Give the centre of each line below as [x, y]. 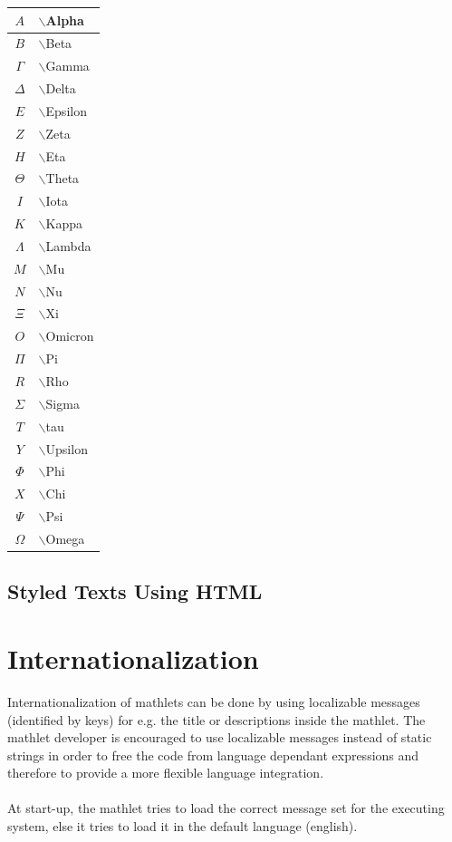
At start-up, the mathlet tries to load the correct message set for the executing [226, 808]
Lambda [68, 245]
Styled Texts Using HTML [135, 591]
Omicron [70, 336]
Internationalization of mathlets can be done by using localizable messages [214, 701]
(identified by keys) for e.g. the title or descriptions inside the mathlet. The [216, 719]
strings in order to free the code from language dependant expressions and [213, 755]
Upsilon [67, 448]
